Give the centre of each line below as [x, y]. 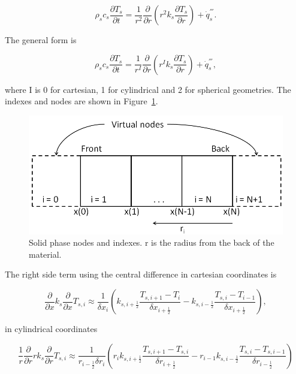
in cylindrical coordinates [51, 329]
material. [45, 254]
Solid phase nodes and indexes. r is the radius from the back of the [152, 242]
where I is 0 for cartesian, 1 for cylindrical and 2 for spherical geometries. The [148, 89]
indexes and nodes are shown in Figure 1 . [81, 101]
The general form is [41, 40]
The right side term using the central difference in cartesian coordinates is [141, 274]
